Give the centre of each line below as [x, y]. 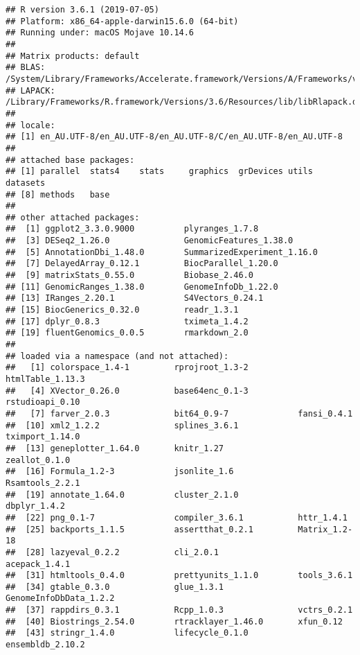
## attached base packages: [70, 160]
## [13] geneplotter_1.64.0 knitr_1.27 [115, 448]
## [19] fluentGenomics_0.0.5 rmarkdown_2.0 [127, 333]
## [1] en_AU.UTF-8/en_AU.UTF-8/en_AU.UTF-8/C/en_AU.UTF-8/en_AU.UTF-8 [174, 137]
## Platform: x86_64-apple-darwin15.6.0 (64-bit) [122, 21]
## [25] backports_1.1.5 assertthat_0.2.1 [129, 529]
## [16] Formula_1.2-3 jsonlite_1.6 [120, 472]
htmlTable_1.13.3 [45, 379]
